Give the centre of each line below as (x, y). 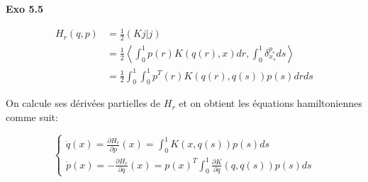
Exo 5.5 (25, 8)
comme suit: (32, 116)
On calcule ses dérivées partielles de (83, 103)
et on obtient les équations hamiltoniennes (271, 103)
